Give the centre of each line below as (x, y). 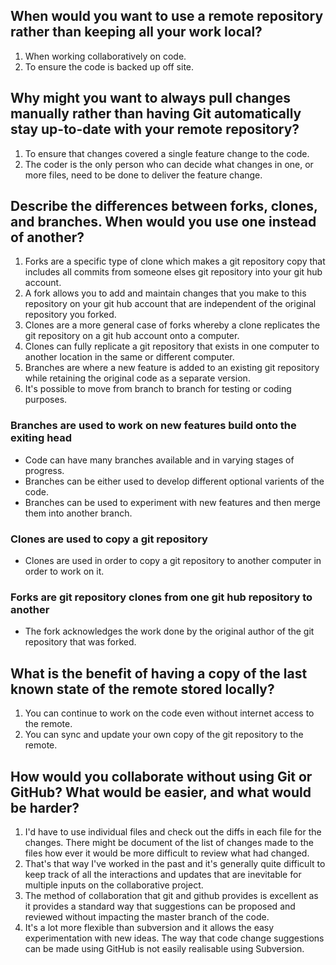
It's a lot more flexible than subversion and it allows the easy (149, 927)
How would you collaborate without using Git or (161, 776)
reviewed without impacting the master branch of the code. (147, 916)
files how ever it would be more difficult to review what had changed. (167, 853)
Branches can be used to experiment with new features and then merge (172, 502)
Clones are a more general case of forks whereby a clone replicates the (172, 325)
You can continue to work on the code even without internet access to (169, 713)
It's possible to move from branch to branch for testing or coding (158, 389)
